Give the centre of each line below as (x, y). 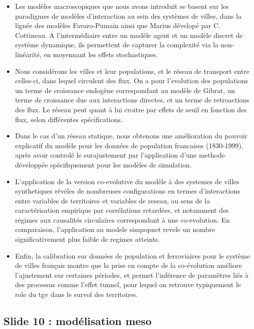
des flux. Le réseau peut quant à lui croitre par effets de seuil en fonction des (131, 109)
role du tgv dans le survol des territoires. (76, 294)
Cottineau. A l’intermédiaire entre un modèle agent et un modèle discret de (129, 35)
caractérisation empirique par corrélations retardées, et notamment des (122, 210)
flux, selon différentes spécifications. (69, 119)
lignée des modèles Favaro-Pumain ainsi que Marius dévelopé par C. (118, 25)
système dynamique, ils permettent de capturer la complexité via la (117, 45)
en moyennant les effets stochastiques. (101, 54)
